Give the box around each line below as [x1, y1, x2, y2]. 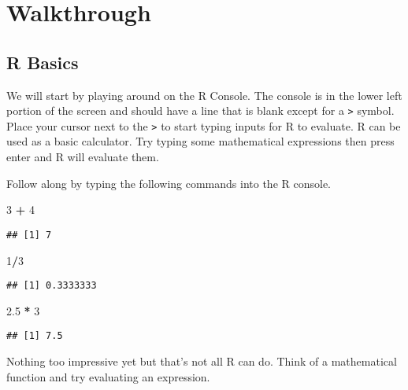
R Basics [6, 50, 79, 74]
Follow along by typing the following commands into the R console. [6, 175, 331, 191]
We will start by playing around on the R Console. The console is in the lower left [6, 86, 402, 103]
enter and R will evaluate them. [6, 149, 159, 165]
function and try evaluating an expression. [6, 368, 210, 384]
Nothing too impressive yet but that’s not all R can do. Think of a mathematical [6, 353, 397, 370]
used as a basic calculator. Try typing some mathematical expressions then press [6, 133, 395, 149]
